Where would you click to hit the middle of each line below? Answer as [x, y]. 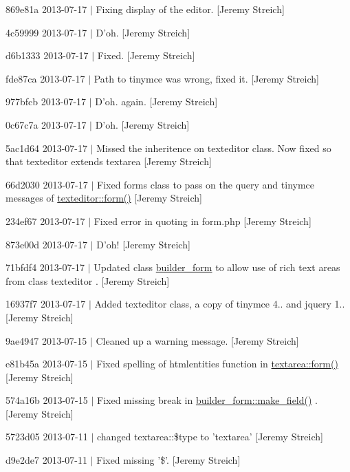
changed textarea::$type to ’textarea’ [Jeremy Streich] [210, 437]
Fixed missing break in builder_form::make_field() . [207, 400]
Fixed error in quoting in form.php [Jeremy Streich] [203, 221]
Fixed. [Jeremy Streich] [146, 55]
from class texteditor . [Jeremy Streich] [88, 280]
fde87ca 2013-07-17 [45, 78]
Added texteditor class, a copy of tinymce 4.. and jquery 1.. [220, 304]
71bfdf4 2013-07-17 [45, 267]
